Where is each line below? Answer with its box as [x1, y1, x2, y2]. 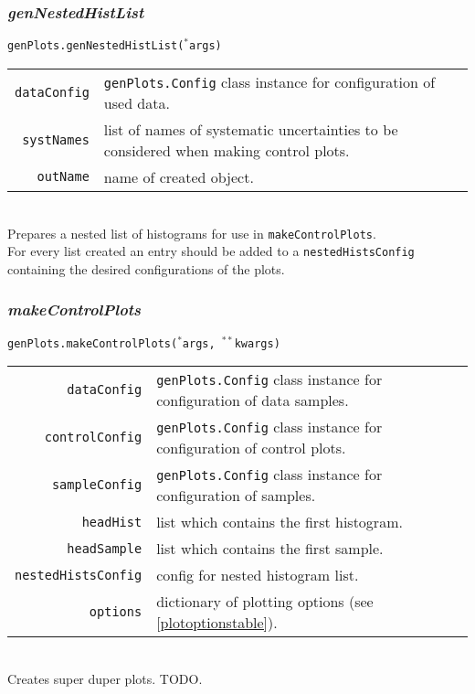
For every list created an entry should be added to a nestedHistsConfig [7, 241, 415, 261]
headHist [81, 514, 142, 529]
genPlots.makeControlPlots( [7, 336, 178, 350]
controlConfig [44, 430, 142, 445]
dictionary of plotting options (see [156, 591, 374, 613]
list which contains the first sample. [156, 538, 384, 560]
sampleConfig [51, 477, 142, 493]
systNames [22, 132, 90, 147]
